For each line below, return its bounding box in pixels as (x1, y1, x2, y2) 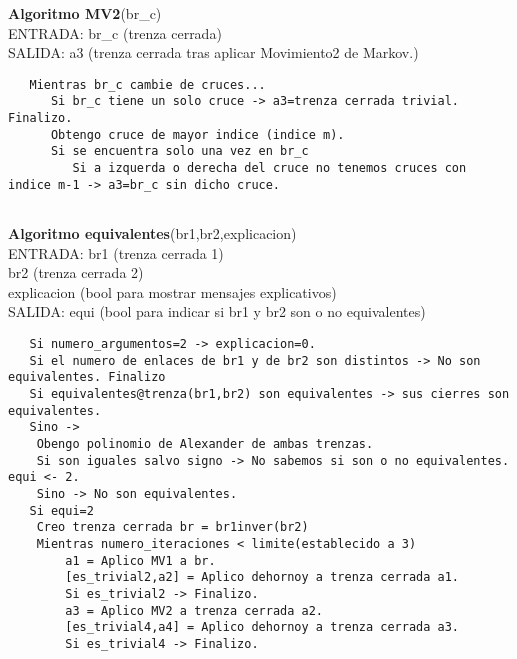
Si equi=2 (29, 503, 94, 518)
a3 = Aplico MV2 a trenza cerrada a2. (65, 603, 323, 618)
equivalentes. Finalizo (8, 370, 166, 385)
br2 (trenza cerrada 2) (8, 262, 144, 283)
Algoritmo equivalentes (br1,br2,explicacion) (8, 223, 297, 244)
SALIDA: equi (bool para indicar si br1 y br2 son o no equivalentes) (8, 301, 426, 322)
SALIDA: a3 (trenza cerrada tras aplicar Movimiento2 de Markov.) (8, 42, 419, 63)
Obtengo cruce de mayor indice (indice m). (50, 127, 345, 142)
